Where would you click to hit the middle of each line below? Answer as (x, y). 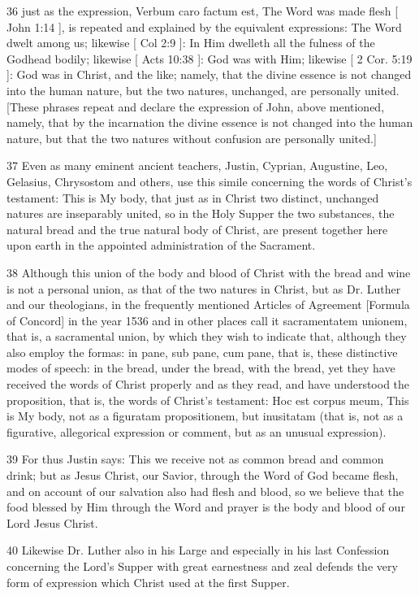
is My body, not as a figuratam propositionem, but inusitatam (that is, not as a (205, 416)
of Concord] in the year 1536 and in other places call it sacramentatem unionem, (207, 320)
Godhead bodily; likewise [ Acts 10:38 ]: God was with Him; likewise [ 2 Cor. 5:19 (209, 58)
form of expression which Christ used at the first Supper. (148, 582)
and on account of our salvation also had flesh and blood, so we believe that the (205, 491)
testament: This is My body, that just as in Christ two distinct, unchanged (193, 197)
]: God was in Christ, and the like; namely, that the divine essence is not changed (209, 74)
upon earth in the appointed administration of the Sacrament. (161, 245)
